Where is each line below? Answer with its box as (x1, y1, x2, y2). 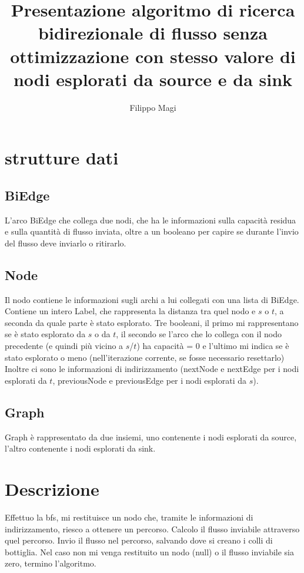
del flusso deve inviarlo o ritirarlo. (5, 236, 126, 249)
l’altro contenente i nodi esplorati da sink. (5, 442, 156, 455)
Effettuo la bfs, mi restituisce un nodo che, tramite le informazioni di (5, 511, 253, 523)
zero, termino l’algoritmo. (5, 557, 96, 569)
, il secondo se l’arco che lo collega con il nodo (116, 328, 282, 340)
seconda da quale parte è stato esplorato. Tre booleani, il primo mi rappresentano (5, 316, 299, 328)
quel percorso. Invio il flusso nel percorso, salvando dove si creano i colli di (5, 534, 273, 546)
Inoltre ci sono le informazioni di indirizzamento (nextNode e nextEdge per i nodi (5, 363, 299, 375)
